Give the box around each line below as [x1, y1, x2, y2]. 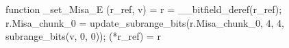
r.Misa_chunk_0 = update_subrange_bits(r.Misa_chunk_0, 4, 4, [5, 15, 284, 29]
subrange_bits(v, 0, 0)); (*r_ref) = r [5, 29, 162, 43]
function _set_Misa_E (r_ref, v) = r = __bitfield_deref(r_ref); [5, 2, 282, 16]
